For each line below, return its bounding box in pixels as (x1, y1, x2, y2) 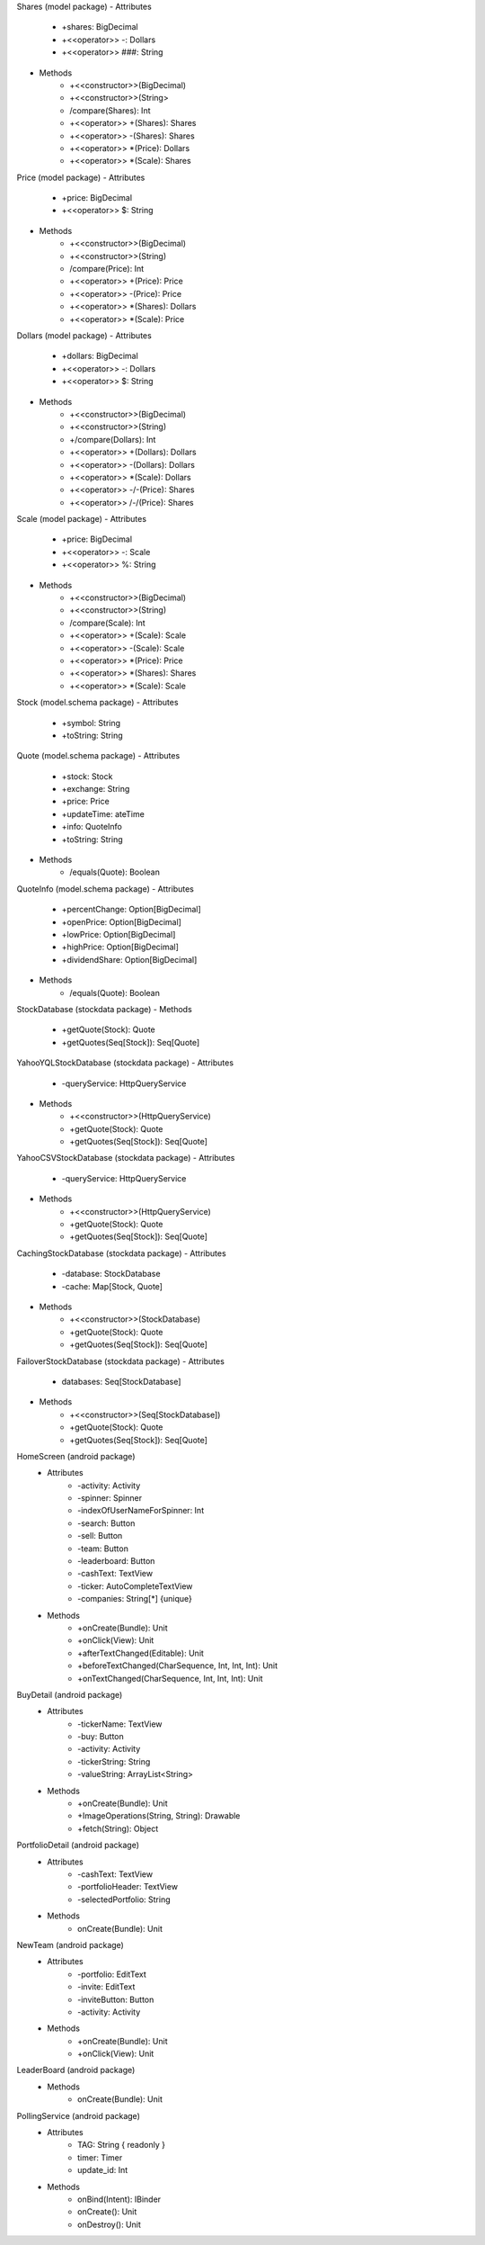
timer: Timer (77, 2151, 123, 2163)
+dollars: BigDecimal (61, 351, 138, 362)
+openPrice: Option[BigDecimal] (61, 916, 181, 927)
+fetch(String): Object (77, 1823, 159, 1834)
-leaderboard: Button (77, 1556, 155, 1567)
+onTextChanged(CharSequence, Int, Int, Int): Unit (77, 1673, 264, 1684)
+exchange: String (61, 784, 130, 795)
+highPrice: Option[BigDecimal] (61, 941, 180, 953)
